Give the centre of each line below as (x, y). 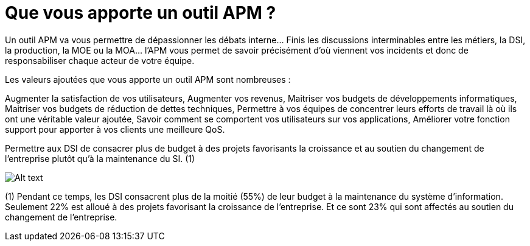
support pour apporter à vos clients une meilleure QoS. (115, 129)
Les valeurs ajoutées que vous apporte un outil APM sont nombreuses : (148, 79)
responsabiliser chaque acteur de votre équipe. (100, 60)
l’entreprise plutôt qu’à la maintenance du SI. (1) (100, 158)
